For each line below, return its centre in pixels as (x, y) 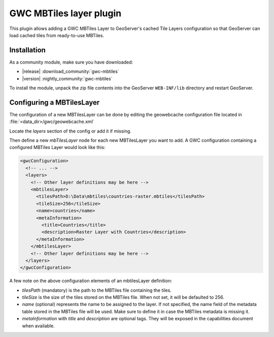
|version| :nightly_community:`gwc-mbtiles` (67, 78)
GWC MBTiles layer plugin (65, 13)
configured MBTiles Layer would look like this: (58, 147)
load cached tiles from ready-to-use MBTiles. (57, 35)
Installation (27, 50)
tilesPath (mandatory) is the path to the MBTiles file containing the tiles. (97, 290)
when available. (39, 326)
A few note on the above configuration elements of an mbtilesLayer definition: (91, 281)
